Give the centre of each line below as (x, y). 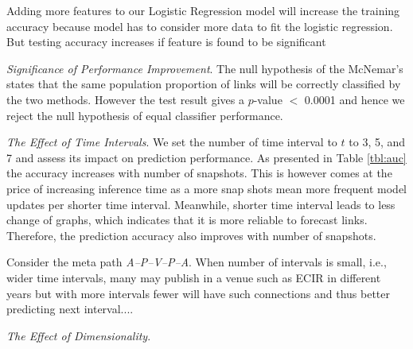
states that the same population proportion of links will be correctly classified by (204, 84)
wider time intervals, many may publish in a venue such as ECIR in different (194, 277)
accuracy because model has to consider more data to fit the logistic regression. (200, 26)
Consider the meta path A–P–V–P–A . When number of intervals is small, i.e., (197, 262)
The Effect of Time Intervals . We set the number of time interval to (172, 142)
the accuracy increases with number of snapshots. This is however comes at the (199, 173)
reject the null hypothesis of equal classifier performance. (145, 115)
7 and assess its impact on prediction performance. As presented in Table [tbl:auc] (206, 157)
